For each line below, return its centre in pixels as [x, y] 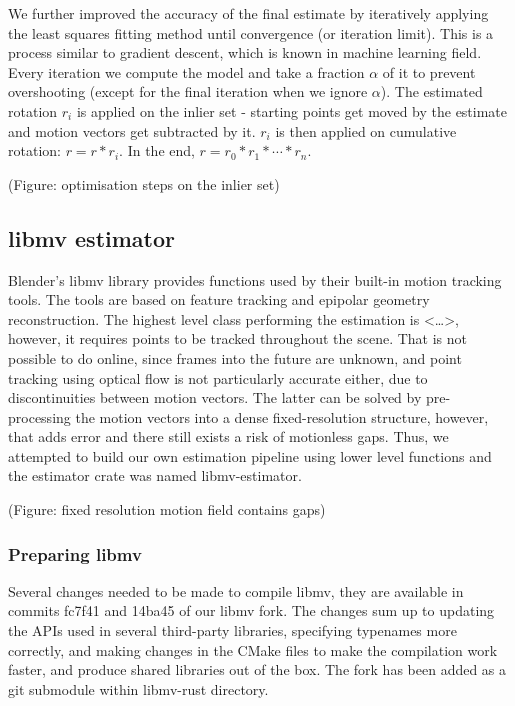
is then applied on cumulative [366, 130]
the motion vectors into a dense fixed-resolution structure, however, [282, 416]
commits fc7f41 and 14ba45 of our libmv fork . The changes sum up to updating [251, 610]
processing [39, 416]
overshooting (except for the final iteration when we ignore [188, 91]
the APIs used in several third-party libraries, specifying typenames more [232, 630]
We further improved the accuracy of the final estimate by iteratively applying [248, 13]
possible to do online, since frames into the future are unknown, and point [235, 357]
